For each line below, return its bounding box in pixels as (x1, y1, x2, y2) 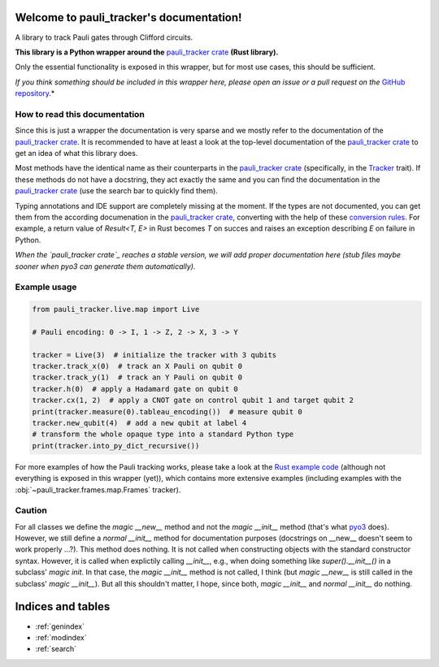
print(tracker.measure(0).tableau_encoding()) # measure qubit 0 (32, 407, 302, 416)
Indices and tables (15, 600, 111, 613)
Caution (15, 505, 48, 516)
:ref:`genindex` (35, 622, 85, 631)
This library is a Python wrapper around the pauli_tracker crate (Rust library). (15, 47, 279, 57)
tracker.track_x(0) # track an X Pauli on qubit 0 (32, 362, 243, 371)
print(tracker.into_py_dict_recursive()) (32, 441, 200, 450)
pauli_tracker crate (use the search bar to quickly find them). (15, 186, 219, 196)
